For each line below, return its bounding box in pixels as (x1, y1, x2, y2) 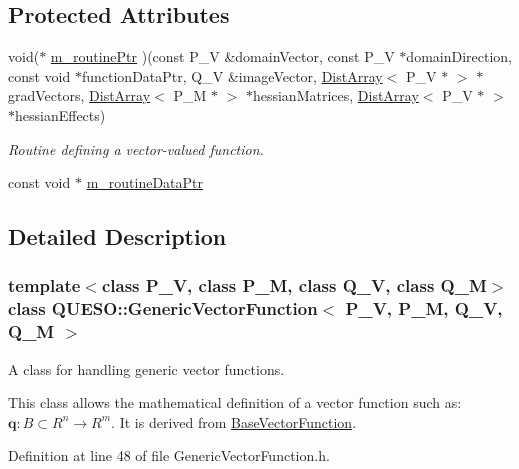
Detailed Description (8, 221, 227, 252)
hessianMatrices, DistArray (252, 85, 419, 106)
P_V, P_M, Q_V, (345, 296, 503, 321)
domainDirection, (406, 46, 513, 67)
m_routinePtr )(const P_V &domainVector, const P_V (50, 46, 395, 67)
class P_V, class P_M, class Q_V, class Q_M (101, 273, 487, 298)
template (8, 273, 81, 298)
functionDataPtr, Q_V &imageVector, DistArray (81, 65, 383, 86)
